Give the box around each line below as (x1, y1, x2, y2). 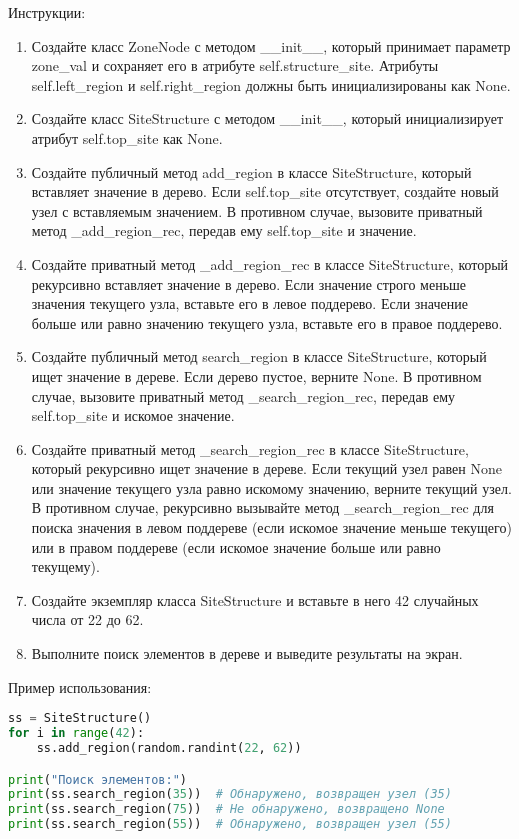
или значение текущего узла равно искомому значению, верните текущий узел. (31, 477, 512, 498)
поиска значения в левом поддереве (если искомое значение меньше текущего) (31, 517, 512, 538)
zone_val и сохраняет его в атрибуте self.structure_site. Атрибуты (31, 55, 439, 76)
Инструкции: (8, 2, 86, 22)
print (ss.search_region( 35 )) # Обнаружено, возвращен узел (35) (8, 787, 452, 802)
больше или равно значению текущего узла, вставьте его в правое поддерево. (31, 312, 503, 333)
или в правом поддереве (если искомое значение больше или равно (31, 536, 441, 557)
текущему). (31, 556, 100, 577)
